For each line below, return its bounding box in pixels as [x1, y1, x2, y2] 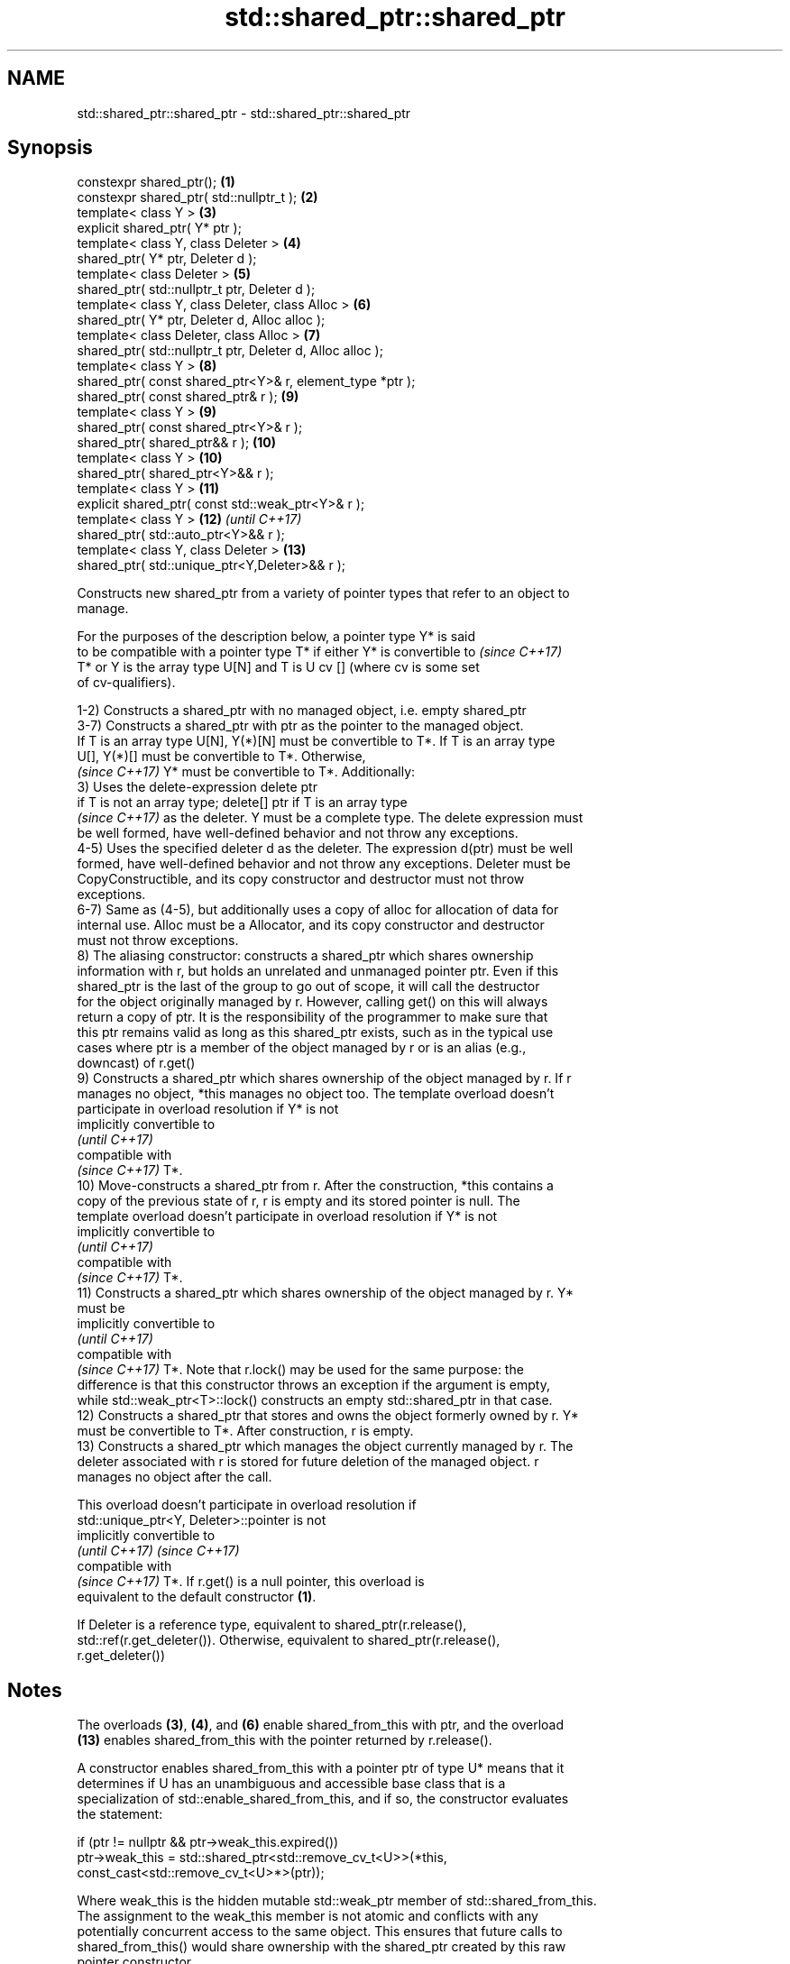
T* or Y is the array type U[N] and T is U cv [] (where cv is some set [77, 659, 480, 675]
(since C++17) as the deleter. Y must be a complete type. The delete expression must [77, 810, 583, 826]
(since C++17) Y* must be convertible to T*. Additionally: [77, 764, 416, 780]
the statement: [77, 1806, 163, 1822]
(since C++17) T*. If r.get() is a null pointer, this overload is [77, 1574, 425, 1590]
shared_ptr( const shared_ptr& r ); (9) [77, 389, 299, 405]
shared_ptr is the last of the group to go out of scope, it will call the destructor [77, 978, 540, 995]
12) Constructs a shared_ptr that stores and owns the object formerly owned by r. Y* [77, 1408, 579, 1424]
